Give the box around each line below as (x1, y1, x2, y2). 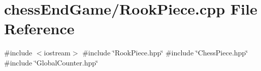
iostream (44, 47, 71, 58)
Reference (4, 18, 75, 39)
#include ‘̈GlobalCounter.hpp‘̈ (4, 57, 98, 67)
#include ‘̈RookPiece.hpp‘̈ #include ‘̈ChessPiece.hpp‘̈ (82, 47, 248, 58)
